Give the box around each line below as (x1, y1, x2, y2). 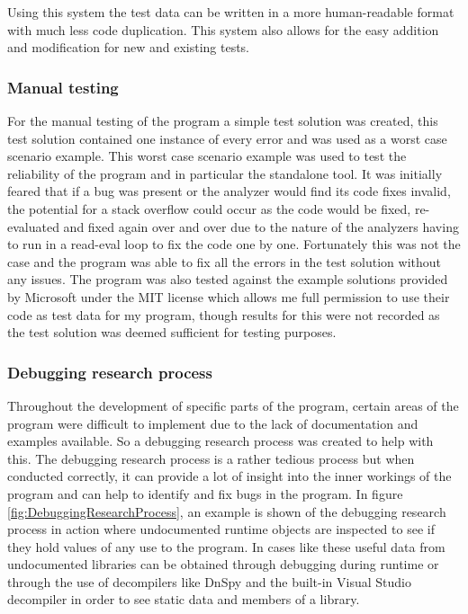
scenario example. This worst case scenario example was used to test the (7, 147, 407, 165)
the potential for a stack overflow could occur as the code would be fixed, (7, 199, 411, 218)
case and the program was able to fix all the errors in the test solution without (7, 252, 442, 271)
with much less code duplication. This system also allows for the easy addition (7, 20, 439, 39)
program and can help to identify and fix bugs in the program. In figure (7, 484, 403, 503)
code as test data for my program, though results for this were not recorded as (7, 305, 440, 324)
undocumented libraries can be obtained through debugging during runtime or (7, 555, 439, 574)
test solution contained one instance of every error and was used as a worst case (7, 129, 447, 147)
